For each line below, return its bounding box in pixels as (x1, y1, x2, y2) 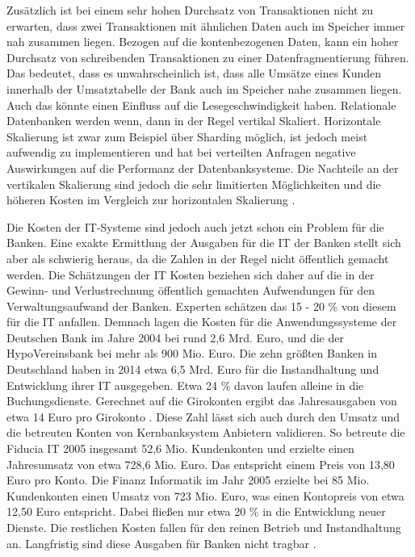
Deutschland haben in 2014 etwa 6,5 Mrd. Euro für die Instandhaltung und (6, 361, 379, 378)
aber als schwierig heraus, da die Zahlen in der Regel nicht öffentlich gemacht (6, 249, 389, 266)
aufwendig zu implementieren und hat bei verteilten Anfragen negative (6, 144, 356, 161)
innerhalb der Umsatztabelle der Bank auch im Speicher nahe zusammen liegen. (6, 80, 402, 97)
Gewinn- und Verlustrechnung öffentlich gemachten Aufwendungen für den (6, 282, 375, 299)
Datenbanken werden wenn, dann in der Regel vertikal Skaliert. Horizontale (6, 112, 381, 129)
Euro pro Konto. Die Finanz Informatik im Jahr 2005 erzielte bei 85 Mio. (6, 471, 370, 488)
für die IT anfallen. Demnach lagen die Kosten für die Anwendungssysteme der (6, 313, 397, 330)
